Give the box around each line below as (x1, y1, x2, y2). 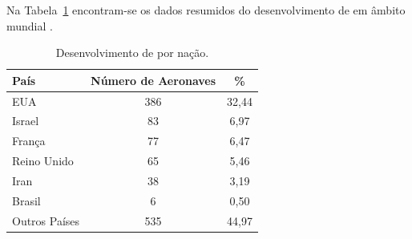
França (12, 132, 46, 149)
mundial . (6, 17, 53, 34)
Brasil (12, 192, 41, 209)
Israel (12, 112, 39, 129)
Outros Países (12, 212, 80, 229)
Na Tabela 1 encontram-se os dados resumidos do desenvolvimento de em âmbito (6, 2, 406, 18)
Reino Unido (12, 152, 74, 169)
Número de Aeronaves (91, 71, 216, 88)
